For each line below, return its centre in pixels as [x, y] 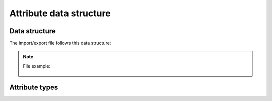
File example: [37, 66]
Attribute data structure [60, 13]
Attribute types [34, 87]
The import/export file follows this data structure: [60, 43]
